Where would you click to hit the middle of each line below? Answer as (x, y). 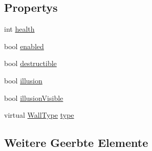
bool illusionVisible (34, 98)
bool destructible (30, 63)
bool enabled (24, 46)
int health (19, 29)
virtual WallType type (39, 115)
